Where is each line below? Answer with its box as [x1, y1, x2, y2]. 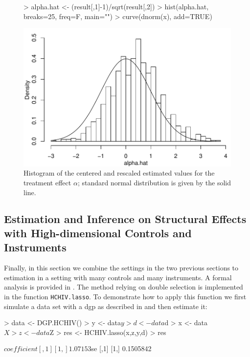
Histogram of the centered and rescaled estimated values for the [23, 168, 215, 178]
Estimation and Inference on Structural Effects [4, 211, 247, 226]
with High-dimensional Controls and [4, 225, 192, 240]
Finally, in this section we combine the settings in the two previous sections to [4, 263, 239, 273]
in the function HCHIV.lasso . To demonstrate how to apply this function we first [4, 291, 247, 301]
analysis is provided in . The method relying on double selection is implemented [4, 282, 243, 292]
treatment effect [23, 178, 71, 188]
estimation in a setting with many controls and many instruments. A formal [4, 272, 232, 282]
